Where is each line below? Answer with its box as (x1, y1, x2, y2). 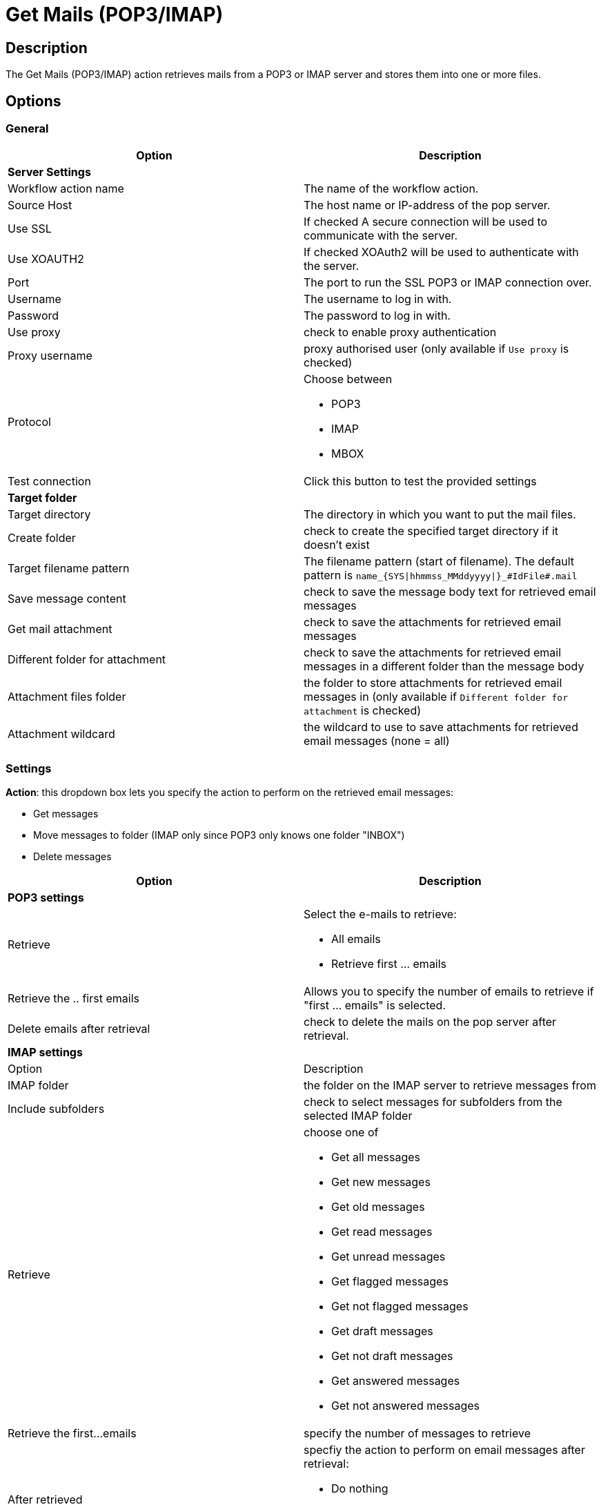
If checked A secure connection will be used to (304, 215, 548, 229)
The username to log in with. (304, 292, 452, 307)
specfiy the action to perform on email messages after (304, 1443, 585, 1457)
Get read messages (331, 1225, 433, 1239)
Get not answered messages (331, 1399, 480, 1413)
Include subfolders (8, 1102, 105, 1116)
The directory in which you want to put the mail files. (304, 507, 576, 522)
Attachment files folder (8, 690, 126, 704)
